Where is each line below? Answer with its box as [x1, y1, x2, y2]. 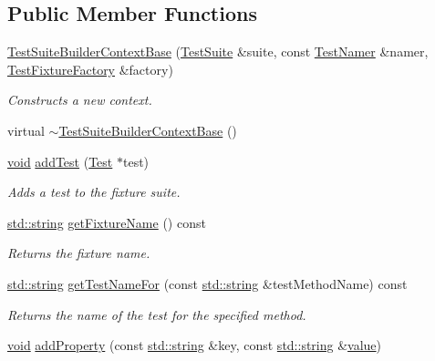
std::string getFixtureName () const [7, 212, 206, 232]
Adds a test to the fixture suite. [7, 182, 181, 201]
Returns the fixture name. [7, 243, 150, 263]
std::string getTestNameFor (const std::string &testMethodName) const [7, 273, 408, 293]
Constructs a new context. [7, 90, 152, 109]
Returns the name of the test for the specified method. [7, 304, 306, 324]
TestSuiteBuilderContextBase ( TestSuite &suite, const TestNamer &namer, [7, 42, 429, 61]
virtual [7, 120, 45, 139]
